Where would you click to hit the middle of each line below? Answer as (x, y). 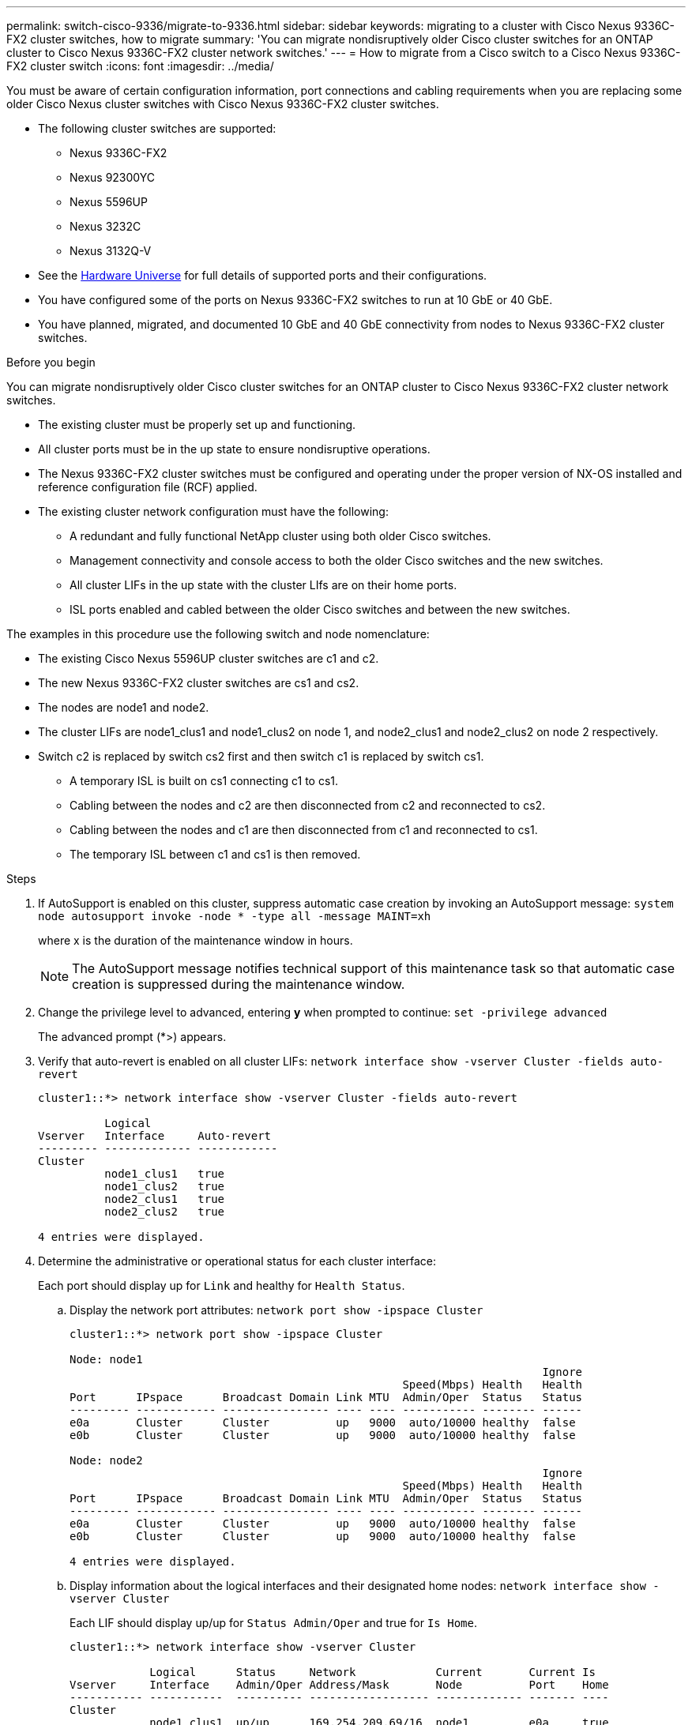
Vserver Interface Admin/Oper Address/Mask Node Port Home (339, 1685)
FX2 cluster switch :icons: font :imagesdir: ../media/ (140, 66)
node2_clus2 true (165, 1212)
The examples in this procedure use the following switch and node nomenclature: (218, 634)
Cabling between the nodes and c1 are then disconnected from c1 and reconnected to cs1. (304, 830)
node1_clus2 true (165, 1186)
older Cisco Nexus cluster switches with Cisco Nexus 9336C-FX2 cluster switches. (223, 104)
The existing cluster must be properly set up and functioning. (197, 425)
